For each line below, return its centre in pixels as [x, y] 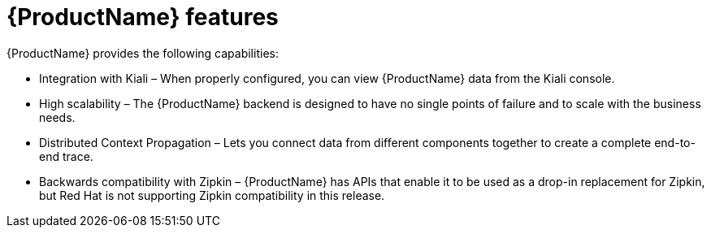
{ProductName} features [143, 17]
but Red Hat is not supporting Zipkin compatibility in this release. [212, 195]
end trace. [66, 156]
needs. [57, 117]
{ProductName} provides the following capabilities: [143, 53]
